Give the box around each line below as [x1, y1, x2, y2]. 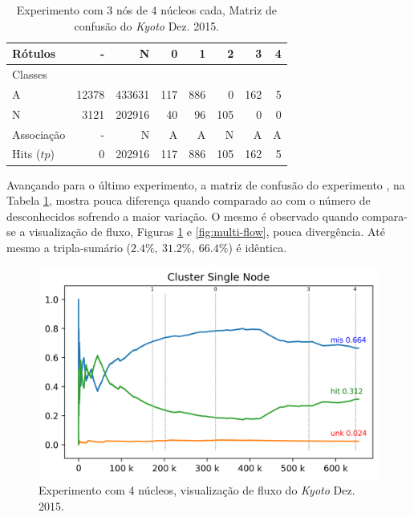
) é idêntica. [228, 238, 287, 255]
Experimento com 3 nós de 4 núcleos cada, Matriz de [16, 2, 278, 18]
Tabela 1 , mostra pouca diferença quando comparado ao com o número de [6, 192, 371, 209]
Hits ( [12, 145, 41, 162]
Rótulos [12, 45, 56, 62]
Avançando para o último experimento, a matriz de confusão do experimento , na [6, 176, 405, 193]
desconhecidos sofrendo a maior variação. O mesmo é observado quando [6, 207, 359, 224]
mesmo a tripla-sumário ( [6, 238, 131, 255]
